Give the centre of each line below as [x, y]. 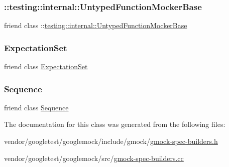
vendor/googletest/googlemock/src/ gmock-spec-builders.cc [94, 158]
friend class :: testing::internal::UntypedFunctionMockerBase [96, 25]
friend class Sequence [36, 107]
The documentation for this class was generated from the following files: [115, 124]
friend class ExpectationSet [46, 66]
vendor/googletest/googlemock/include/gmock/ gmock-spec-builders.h [111, 141]
